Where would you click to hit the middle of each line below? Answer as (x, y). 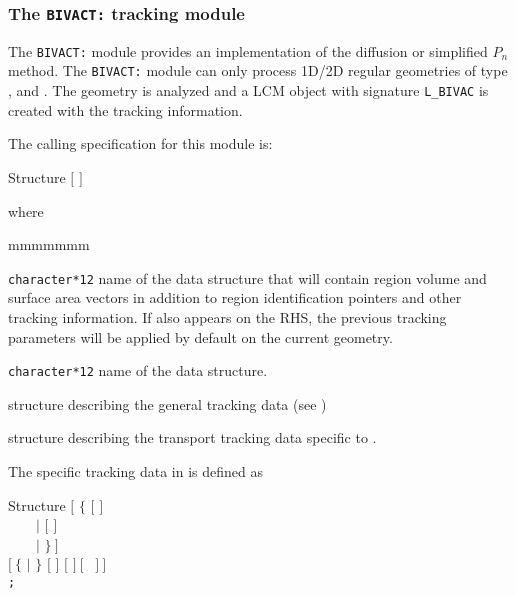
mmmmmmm (49, 244)
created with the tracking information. (125, 109)
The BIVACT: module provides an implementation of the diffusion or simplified (248, 50)
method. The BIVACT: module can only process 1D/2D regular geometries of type (258, 70)
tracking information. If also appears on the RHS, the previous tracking (227, 316)
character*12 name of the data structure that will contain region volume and (247, 277)
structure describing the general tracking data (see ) (167, 403)
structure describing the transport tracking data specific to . (192, 437)
